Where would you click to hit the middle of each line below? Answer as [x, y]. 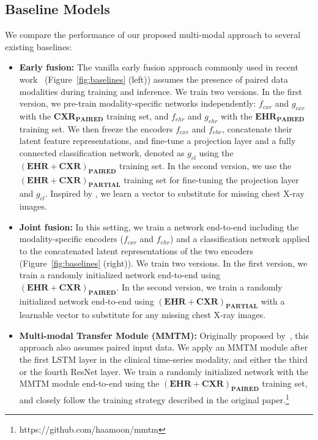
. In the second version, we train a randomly [199, 286]
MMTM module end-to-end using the [89, 383]
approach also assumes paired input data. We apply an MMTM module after [164, 347]
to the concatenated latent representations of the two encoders [136, 250]
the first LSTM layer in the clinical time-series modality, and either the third [163, 359]
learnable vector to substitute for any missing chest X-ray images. [142, 315]
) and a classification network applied [240, 239]
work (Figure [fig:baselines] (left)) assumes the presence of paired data [153, 79]
